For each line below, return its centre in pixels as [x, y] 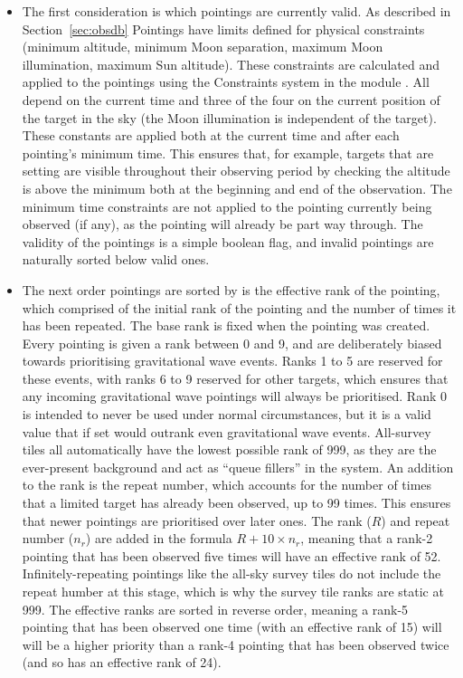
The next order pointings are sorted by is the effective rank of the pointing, [231, 289]
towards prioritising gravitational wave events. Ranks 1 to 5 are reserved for [232, 361]
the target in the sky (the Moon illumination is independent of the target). [229, 117]
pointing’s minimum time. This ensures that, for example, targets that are [228, 153]
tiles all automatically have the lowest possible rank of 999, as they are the [229, 449]
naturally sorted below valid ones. [116, 259]
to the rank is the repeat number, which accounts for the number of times [227, 485]
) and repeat [416, 520]
